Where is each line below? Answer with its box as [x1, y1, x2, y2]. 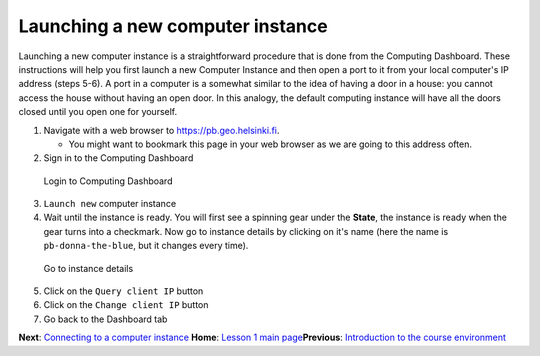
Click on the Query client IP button [43, 285, 204, 297]
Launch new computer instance [43, 198, 177, 210]
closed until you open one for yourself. [18, 106, 178, 118]
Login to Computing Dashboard [43, 175, 173, 187]
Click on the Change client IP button [43, 299, 209, 311]
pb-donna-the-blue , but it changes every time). [43, 240, 249, 252]
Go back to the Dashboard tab [43, 313, 168, 325]
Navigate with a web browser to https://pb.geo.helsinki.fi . [43, 124, 280, 136]
